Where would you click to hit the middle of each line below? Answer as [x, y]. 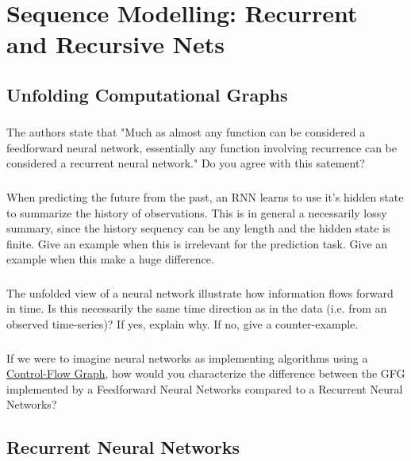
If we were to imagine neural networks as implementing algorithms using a [187, 357]
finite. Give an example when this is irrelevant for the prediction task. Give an [197, 243]
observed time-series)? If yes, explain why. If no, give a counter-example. [182, 324]
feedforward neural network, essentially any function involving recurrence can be [202, 147]
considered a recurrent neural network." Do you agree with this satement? [186, 163]
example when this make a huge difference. [110, 259]
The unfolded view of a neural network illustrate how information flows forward [200, 292]
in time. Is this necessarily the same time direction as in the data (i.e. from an [197, 308]
